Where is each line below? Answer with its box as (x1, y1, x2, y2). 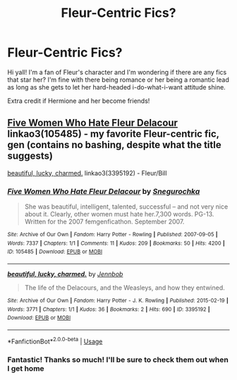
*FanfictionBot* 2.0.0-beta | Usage (7, 336, 103, 345)
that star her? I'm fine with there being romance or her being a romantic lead (7, 75, 229, 84)
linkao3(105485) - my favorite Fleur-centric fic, (7, 128, 220, 140)
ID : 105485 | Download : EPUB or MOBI (7, 248, 103, 255)
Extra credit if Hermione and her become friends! (7, 97, 150, 105)
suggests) (7, 150, 53, 162)
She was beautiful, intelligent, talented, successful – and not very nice (24, 202, 229, 211)
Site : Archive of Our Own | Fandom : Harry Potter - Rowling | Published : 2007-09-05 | (7, 231, 218, 238)
